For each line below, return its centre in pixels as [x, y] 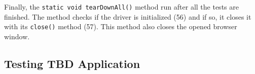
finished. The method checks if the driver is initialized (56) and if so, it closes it [128, 16]
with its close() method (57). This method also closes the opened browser [121, 26]
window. [17, 36]
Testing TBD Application [72, 63]
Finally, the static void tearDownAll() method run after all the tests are [121, 7]
